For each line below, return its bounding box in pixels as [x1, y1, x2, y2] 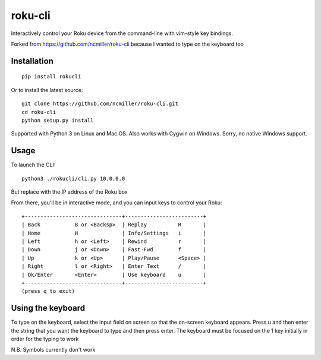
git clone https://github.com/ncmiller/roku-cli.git [21, 100, 178, 107]
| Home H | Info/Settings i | [21, 229, 207, 236]
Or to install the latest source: [11, 86, 83, 93]
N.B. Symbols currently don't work [11, 346, 96, 353]
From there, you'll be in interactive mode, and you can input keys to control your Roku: [11, 199, 222, 206]
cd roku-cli [21, 109, 56, 115]
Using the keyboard [11, 303, 86, 313]
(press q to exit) [21, 288, 75, 295]
